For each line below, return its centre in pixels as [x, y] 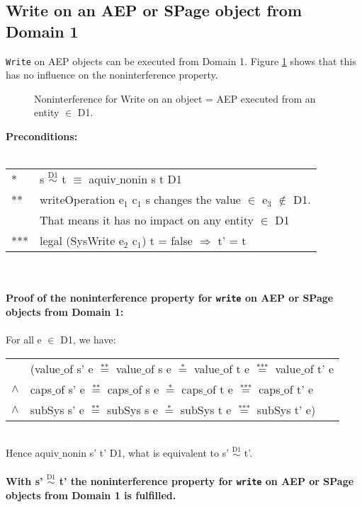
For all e [24, 340]
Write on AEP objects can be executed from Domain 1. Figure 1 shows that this [181, 61]
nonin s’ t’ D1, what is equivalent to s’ [146, 453]
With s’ [24, 481]
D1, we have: [88, 340]
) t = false [167, 241]
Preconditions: [42, 136]
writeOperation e [82, 200]
